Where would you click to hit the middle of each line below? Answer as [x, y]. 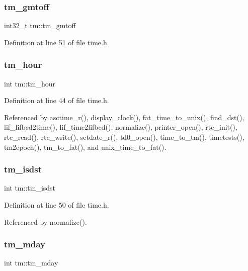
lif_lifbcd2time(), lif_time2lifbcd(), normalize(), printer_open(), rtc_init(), [121, 127]
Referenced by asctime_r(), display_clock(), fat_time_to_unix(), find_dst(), [124, 117]
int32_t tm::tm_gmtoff [40, 25]
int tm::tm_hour [30, 83]
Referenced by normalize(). [46, 221]
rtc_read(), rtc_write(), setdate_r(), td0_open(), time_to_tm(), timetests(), [124, 137]
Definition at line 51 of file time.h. [57, 42]
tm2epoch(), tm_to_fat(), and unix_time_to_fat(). [85, 147]
